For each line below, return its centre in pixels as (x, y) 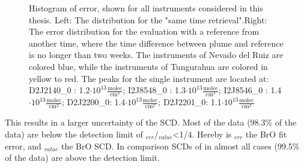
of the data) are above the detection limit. (82, 158)
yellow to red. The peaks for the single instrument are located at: (149, 78)
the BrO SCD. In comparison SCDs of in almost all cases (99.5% (180, 146)
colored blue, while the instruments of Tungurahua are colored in (148, 66)
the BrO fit (266, 134)
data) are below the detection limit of (74, 134)
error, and (23, 146)
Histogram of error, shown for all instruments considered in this (146, 8)
